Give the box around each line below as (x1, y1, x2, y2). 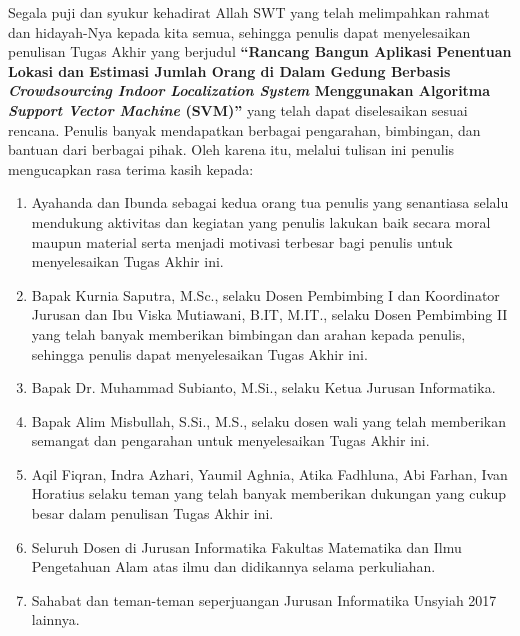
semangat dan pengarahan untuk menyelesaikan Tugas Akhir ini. (31, 430, 430, 451)
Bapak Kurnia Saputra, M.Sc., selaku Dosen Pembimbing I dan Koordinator (31, 284, 500, 305)
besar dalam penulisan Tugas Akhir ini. (31, 503, 274, 524)
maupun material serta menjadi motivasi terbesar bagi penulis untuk (31, 231, 453, 252)
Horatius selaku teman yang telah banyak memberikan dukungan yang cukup (31, 483, 507, 504)
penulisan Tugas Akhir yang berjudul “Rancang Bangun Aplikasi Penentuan (8, 41, 512, 62)
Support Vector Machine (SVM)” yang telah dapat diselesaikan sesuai (8, 99, 468, 120)
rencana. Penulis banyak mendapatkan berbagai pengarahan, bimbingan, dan (8, 119, 481, 140)
